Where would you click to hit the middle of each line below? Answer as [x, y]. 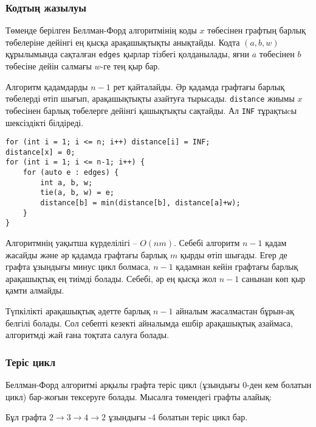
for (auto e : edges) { [71, 173]
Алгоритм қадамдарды [47, 86]
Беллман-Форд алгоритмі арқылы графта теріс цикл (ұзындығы [123, 385]
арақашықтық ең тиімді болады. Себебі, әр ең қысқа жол [111, 278]
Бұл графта [26, 417]
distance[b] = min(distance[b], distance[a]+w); [140, 203]
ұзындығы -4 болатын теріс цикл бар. [178, 417]
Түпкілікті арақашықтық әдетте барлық [78, 311]
